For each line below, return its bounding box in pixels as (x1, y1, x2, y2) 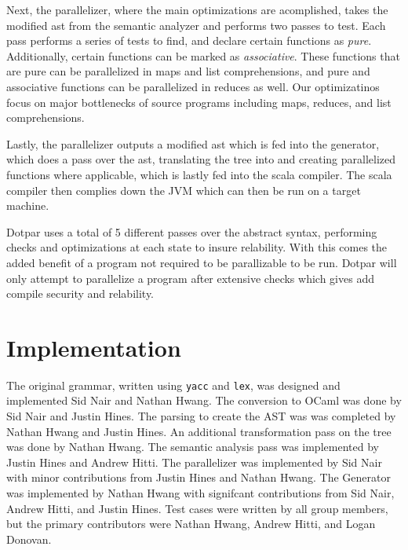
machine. (6, 197, 49, 214)
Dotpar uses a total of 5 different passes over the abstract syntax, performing (6, 223, 377, 240)
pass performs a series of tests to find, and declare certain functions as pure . (6, 32, 372, 49)
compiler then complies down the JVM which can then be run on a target (6, 181, 361, 198)
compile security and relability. (6, 285, 155, 302)
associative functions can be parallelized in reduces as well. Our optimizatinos (6, 78, 380, 94)
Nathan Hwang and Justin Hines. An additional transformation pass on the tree (6, 423, 392, 439)
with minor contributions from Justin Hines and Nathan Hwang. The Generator (6, 469, 391, 486)
